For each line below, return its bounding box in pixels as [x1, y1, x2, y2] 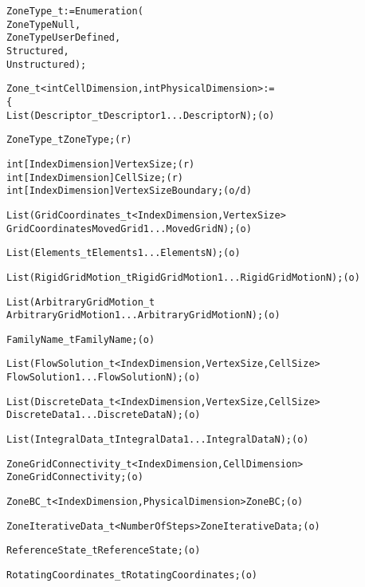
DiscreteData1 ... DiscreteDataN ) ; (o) [6, 409, 201, 421]
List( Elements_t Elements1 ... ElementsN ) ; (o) [6, 247, 241, 259]
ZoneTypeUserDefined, [6, 32, 121, 44]
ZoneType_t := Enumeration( [6, 6, 143, 17]
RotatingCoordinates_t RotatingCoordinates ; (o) [6, 569, 258, 581]
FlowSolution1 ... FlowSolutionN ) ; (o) [6, 372, 201, 384]
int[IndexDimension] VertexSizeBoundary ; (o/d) [6, 185, 252, 197]
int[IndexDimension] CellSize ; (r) [6, 171, 183, 183]
